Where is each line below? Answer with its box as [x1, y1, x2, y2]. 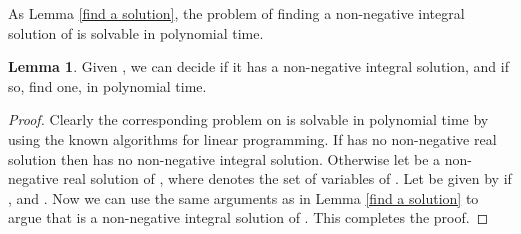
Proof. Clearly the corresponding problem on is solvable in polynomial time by [8, 109, 489, 130]
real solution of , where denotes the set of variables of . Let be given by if [63, 168, 512, 189]
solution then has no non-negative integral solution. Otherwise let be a [8, 148, 441, 169]
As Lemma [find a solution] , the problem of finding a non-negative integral [8, 3, 465, 23]
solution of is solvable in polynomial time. [8, 22, 264, 43]
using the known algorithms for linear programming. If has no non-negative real [8, 128, 497, 149]
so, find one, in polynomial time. [8, 75, 207, 96]
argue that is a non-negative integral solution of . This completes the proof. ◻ [8, 207, 489, 228]
